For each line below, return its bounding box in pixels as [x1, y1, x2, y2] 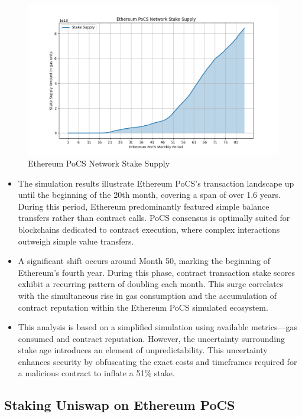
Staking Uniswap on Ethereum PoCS [4, 396, 235, 414]
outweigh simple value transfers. [18, 234, 134, 247]
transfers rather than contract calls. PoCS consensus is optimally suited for [18, 211, 290, 224]
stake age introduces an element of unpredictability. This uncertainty [18, 344, 268, 356]
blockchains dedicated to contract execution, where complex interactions [18, 223, 280, 235]
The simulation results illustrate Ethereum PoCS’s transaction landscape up [18, 177, 294, 189]
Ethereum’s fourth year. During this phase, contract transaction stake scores [18, 266, 295, 278]
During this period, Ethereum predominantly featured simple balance [18, 200, 269, 212]
